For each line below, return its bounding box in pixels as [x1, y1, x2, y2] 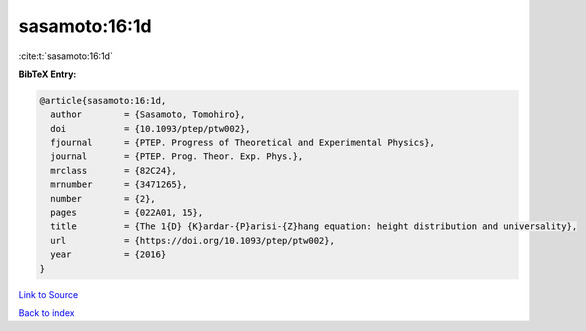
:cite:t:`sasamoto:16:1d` [18, 50, 114, 62]
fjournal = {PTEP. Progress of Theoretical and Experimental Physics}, [50, 137, 435, 149]
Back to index [18, 306, 75, 319]
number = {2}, [50, 193, 157, 204]
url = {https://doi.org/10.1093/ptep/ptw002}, [50, 235, 335, 246]
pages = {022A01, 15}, [50, 207, 204, 219]
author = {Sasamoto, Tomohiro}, [50, 109, 246, 120]
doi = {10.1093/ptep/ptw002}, [50, 123, 251, 134]
